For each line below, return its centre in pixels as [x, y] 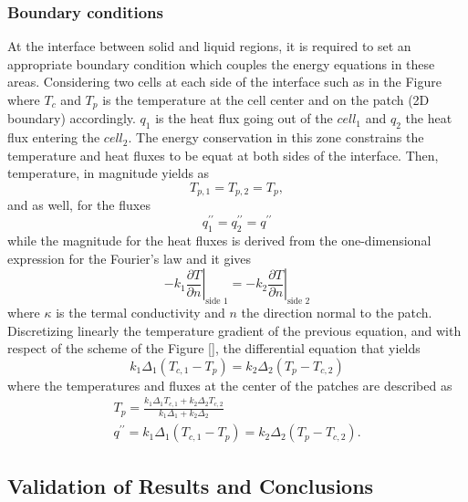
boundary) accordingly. [72, 118]
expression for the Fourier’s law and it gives [130, 258]
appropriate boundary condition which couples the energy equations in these [221, 63]
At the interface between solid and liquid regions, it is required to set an [209, 46]
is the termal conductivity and [140, 312]
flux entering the [54, 137]
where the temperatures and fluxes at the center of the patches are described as [230, 385]
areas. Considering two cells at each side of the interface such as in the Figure [224, 82]
